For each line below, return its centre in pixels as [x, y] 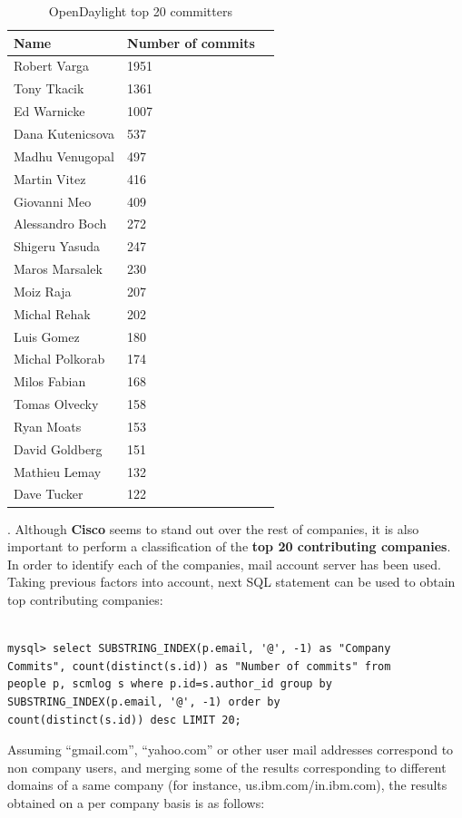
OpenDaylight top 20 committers [140, 11]
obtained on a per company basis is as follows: [136, 802]
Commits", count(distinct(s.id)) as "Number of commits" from [199, 666]
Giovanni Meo [53, 201]
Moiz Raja [43, 291]
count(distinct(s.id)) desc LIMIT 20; [124, 720]
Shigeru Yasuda [57, 246]
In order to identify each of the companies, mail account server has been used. [224, 564]
